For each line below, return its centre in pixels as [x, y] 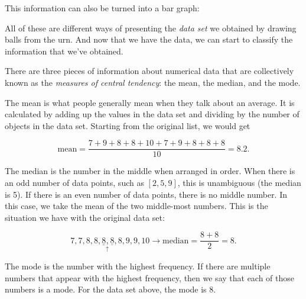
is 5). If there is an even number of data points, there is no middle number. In [146, 194]
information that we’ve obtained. [64, 51]
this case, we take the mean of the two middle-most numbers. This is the [136, 206]
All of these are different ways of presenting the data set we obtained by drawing [151, 28]
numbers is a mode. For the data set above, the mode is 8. [110, 289]
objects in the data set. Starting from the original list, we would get [128, 125]
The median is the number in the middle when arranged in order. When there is [150, 171]
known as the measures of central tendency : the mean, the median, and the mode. [153, 82]
